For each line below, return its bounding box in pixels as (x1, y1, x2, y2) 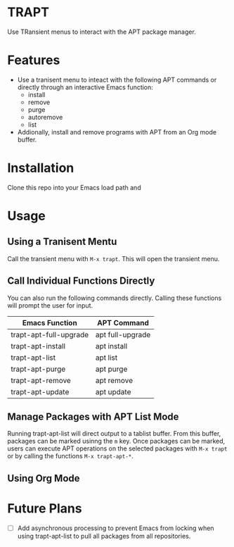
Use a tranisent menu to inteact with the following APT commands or (17, 75, 217, 84)
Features (7, 52, 60, 68)
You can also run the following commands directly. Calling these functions (7, 294, 222, 302)
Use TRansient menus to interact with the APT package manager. (7, 27, 197, 36)
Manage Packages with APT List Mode (7, 411, 179, 423)
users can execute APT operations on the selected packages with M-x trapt (7, 444, 228, 453)
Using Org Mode (7, 472, 80, 484)
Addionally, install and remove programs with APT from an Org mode (17, 127, 216, 136)
